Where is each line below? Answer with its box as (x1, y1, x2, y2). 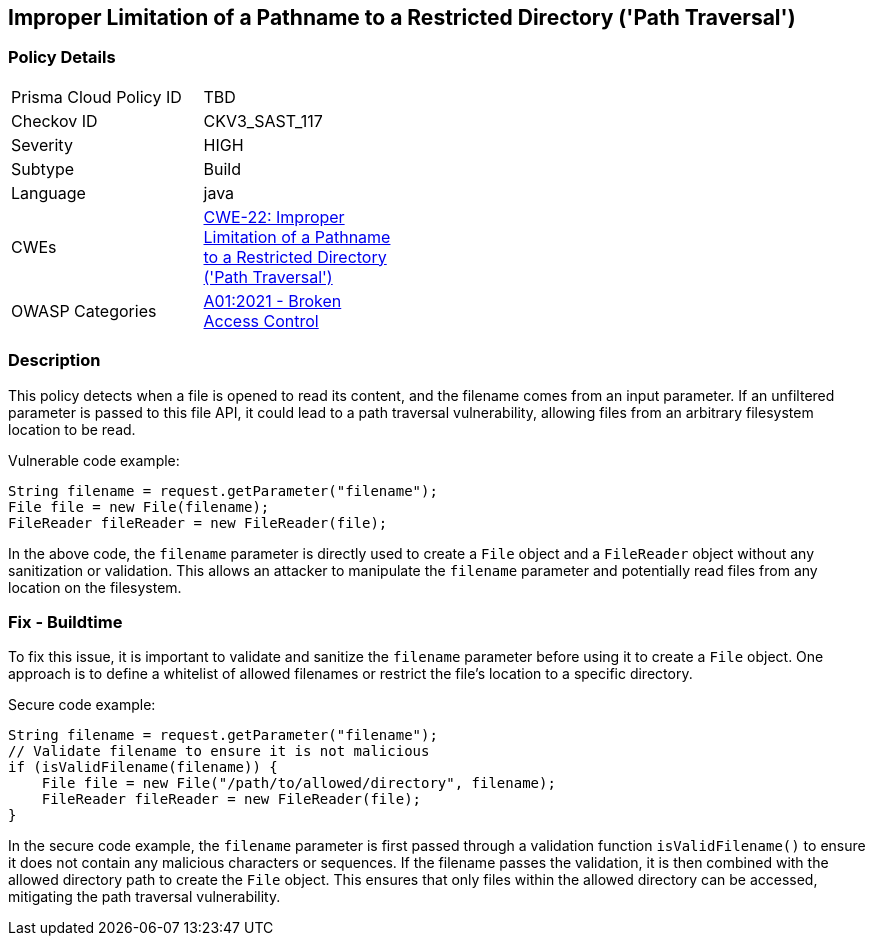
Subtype (11, 158, 75, 179)
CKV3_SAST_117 (203, 110, 323, 131)
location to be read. (8, 420, 136, 438)
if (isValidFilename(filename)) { (8, 759, 278, 776)
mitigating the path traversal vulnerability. (8, 888, 281, 906)
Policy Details (8, 47, 116, 68)
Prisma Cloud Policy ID (11, 86, 182, 107)
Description (8, 350, 101, 371)
